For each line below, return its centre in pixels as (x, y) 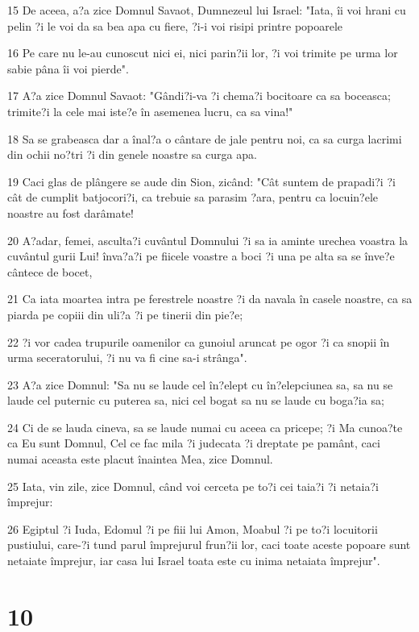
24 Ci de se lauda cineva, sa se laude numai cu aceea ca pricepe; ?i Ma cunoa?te (205, 427)
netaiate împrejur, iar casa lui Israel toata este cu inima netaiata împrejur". (194, 561)
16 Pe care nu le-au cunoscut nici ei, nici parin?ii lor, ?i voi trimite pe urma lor (203, 53)
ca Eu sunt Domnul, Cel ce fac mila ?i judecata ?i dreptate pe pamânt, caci (194, 443)
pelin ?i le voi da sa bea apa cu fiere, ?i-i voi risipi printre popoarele (175, 25)
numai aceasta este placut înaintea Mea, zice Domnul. (140, 459)
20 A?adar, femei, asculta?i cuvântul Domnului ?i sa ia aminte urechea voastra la (208, 240)
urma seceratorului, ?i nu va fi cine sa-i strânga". (127, 358)
